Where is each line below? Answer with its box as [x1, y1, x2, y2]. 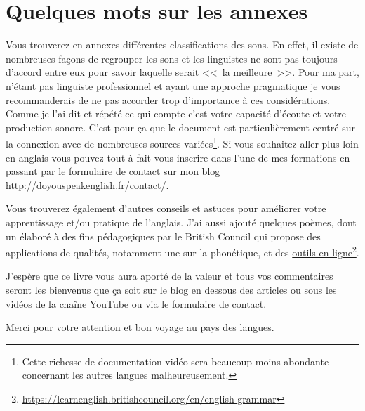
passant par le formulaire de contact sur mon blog [6, 164, 220, 178]
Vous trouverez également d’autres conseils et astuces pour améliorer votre [6, 201, 326, 216]
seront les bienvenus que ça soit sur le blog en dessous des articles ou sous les [6, 282, 337, 296]
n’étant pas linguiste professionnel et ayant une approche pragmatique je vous [6, 78, 340, 93]
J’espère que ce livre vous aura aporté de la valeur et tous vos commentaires [6, 268, 333, 283]
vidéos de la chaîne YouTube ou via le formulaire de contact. [6, 296, 267, 311]
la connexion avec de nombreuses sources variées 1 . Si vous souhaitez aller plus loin [6, 134, 359, 150]
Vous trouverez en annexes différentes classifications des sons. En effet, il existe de [6, 37, 359, 52]
